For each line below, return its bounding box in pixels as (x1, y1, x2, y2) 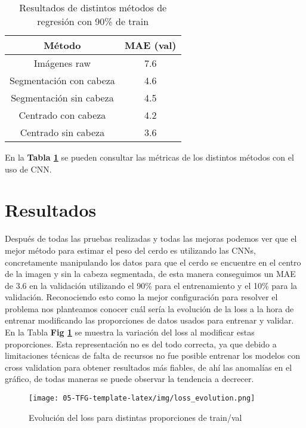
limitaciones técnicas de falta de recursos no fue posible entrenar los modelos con (5, 349, 300, 362)
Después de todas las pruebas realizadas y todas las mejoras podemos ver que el (5, 232, 297, 245)
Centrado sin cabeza (20, 125, 105, 139)
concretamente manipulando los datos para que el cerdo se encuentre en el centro (5, 255, 301, 268)
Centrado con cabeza (18, 108, 106, 122)
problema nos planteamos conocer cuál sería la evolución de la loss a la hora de (5, 302, 294, 315)
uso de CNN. (5, 162, 52, 175)
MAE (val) (124, 38, 177, 52)
